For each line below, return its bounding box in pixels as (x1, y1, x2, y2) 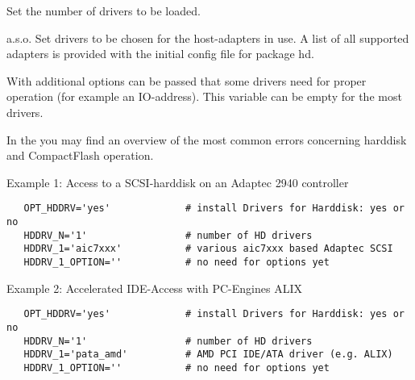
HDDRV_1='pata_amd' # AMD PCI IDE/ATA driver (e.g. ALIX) (23, 349, 393, 361)
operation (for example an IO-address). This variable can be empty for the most (6, 88, 402, 105)
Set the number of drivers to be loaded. (6, 2, 201, 19)
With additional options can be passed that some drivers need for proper (6, 72, 367, 89)
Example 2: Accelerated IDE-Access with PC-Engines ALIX (6, 279, 302, 296)
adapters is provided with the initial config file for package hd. (6, 45, 314, 62)
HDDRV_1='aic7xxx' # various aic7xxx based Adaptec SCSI (23, 243, 393, 255)
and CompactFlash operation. (6, 147, 154, 164)
